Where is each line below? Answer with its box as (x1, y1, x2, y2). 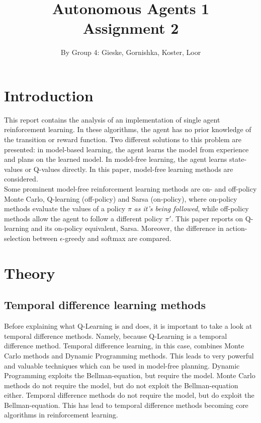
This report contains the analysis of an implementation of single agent (4, 114, 220, 125)
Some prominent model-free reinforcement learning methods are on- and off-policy (4, 184, 257, 194)
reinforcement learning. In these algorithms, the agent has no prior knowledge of (4, 124, 251, 135)
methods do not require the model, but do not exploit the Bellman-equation (4, 380, 238, 390)
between (32, 232, 58, 243)
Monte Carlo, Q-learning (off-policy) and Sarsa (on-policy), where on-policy (4, 193, 237, 204)
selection (4, 232, 31, 243)
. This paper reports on (171, 213, 243, 223)
